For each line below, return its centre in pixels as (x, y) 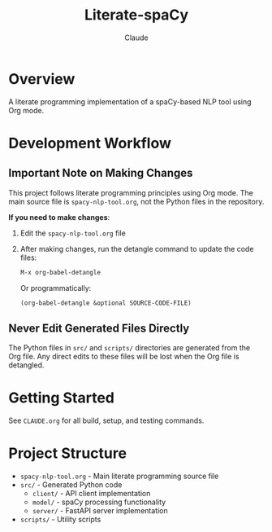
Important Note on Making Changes (101, 173)
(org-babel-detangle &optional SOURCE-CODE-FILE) (106, 303)
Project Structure (68, 453)
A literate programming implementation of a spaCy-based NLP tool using (130, 101)
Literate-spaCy (136, 15)
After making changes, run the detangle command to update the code (137, 248)
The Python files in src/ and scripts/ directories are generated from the (129, 348)
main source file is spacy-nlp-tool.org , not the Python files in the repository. (136, 201)
